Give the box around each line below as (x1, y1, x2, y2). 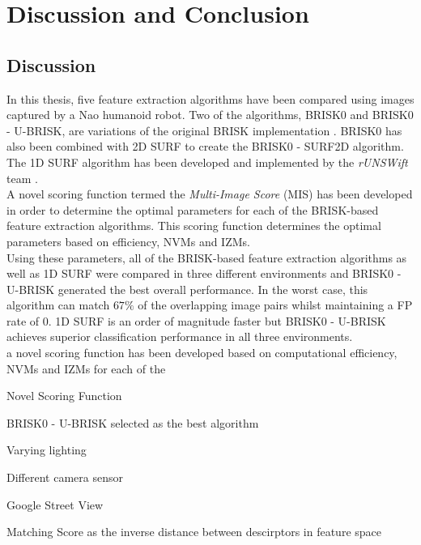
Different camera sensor (6, 469, 123, 486)
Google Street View (6, 496, 104, 513)
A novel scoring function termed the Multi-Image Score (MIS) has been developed (6, 185, 413, 202)
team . (6, 169, 38, 186)
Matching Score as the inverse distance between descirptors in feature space (6, 523, 381, 540)
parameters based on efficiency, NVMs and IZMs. (6, 232, 250, 249)
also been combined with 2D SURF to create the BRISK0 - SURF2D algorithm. (6, 138, 404, 155)
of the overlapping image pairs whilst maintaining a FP (138, 296, 413, 313)
